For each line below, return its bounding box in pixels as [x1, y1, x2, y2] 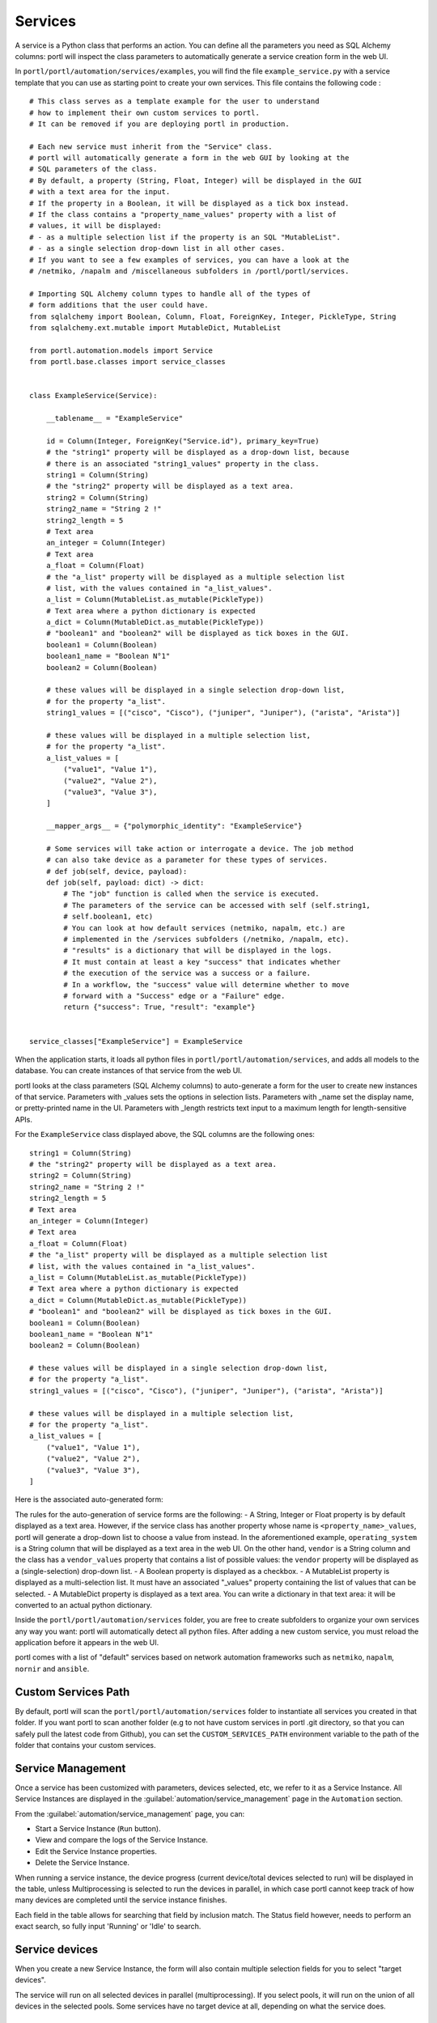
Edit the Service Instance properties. [35, 1846, 157, 1856]
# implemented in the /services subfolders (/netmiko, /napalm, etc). [63, 935, 350, 944]
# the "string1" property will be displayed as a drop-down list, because [45, 447, 350, 457]
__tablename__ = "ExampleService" [45, 414, 184, 423]
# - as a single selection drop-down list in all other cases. [29, 244, 286, 253]
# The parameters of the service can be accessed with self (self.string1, [63, 901, 371, 910]
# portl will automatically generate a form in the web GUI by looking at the [29, 154, 350, 163]
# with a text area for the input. [29, 187, 171, 197]
